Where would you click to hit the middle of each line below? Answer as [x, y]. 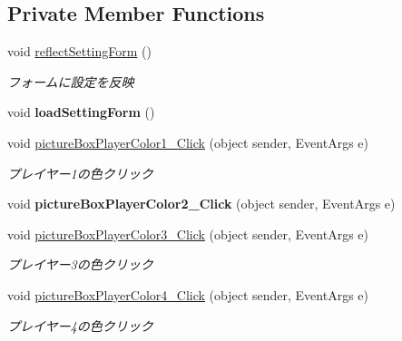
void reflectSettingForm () [79, 51]
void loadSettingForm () [81, 112]
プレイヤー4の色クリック [80, 325]
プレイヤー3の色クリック [80, 264]
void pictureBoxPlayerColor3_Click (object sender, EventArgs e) [188, 234]
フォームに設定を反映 [71, 81]
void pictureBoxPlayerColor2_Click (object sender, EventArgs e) [201, 204]
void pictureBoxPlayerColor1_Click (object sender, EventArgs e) [188, 142]
